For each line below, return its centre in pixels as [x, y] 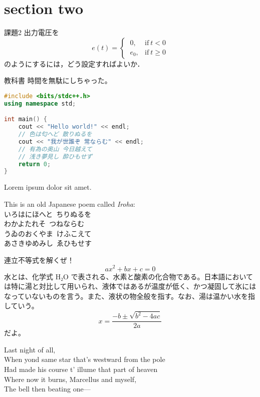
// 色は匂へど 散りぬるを [55, 134]
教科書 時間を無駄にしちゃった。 [58, 80]
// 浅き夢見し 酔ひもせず [55, 156]
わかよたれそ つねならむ [44, 224]
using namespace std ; [40, 103]
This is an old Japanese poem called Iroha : [70, 204]
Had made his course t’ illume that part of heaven [81, 369]
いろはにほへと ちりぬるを [48, 214]
